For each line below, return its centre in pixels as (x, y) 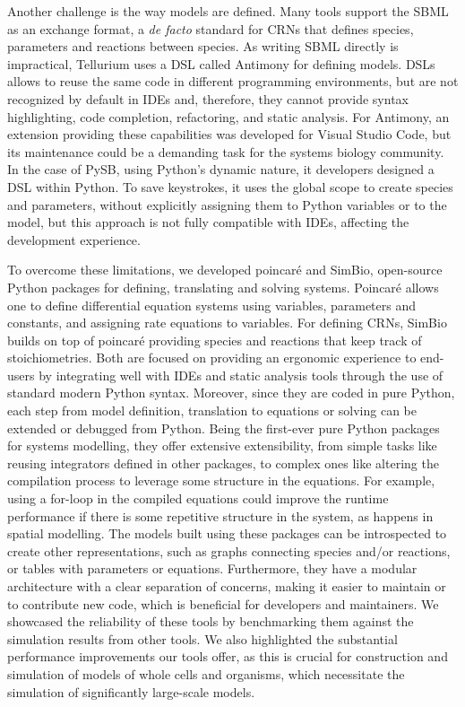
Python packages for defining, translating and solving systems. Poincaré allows (223, 287)
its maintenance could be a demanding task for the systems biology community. (226, 151)
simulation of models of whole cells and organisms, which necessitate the (206, 673)
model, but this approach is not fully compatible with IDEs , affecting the (208, 222)
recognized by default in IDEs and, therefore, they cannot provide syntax (208, 98)
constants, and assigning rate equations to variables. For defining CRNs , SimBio (227, 323)
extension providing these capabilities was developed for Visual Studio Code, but (229, 134)
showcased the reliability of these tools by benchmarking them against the (211, 621)
